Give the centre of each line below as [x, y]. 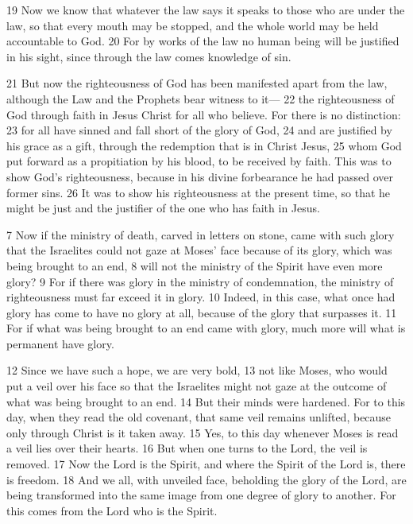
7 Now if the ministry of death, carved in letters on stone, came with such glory [201, 234]
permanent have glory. [60, 343]
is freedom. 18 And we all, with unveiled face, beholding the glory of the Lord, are [206, 479]
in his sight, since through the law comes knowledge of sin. [149, 56]
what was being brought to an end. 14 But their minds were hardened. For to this [206, 401]
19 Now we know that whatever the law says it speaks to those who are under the [206, 10]
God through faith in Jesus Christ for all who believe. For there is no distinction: [204, 114]
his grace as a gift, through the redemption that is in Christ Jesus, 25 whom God [204, 145]
